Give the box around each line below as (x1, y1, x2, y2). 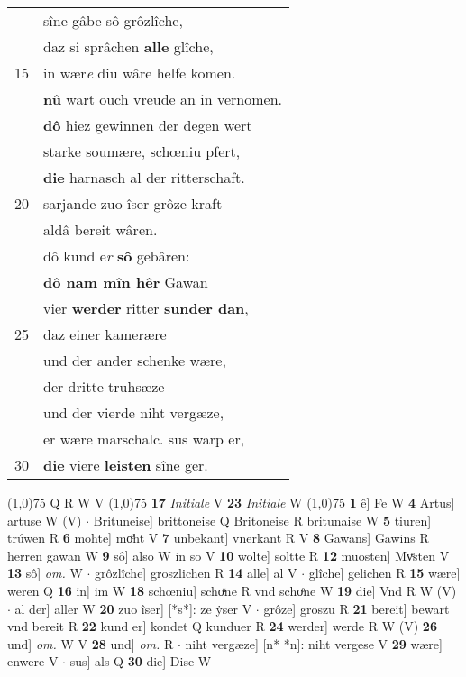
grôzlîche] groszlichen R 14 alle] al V (95, 563, 297, 582)
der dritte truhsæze (43, 376, 165, 397)
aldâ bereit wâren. (43, 219, 158, 240)
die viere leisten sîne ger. (43, 454, 208, 475)
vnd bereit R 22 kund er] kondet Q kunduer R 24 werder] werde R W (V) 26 (7, 617, 437, 636)
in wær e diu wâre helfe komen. (43, 62, 236, 83)
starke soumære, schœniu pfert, (43, 141, 241, 161)
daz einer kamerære (43, 324, 167, 344)
